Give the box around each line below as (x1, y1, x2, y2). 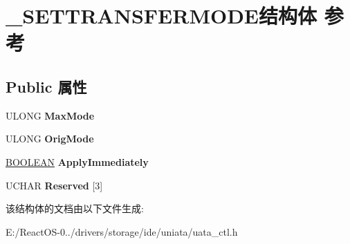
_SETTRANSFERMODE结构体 (6, 1, 317, 30)
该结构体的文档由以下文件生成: (6, 201, 144, 216)
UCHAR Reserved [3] (6, 178, 103, 192)
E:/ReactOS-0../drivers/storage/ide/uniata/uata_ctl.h (6, 224, 238, 238)
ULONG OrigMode (6, 131, 94, 146)
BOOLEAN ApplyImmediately (6, 154, 149, 169)
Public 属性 (6, 75, 87, 97)
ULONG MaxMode (6, 108, 95, 122)
